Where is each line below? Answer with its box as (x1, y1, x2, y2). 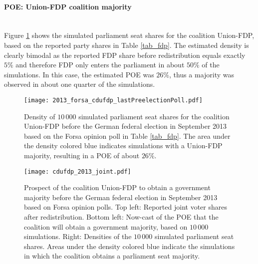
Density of (24, 111, 55, 121)
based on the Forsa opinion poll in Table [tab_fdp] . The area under (24, 130, 231, 141)
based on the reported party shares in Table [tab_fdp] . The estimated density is (4, 39, 249, 50)
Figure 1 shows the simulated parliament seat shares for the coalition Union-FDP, (4, 30, 255, 40)
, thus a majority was (169, 69, 235, 79)
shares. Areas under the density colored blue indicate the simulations (24, 241, 235, 251)
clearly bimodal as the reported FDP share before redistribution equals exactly (4, 49, 246, 60)
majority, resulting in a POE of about (24, 150, 140, 160)
